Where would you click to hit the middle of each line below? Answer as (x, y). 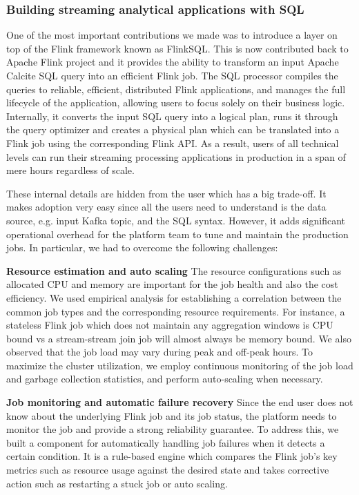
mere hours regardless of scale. (70, 170)
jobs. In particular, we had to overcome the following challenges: (142, 247)
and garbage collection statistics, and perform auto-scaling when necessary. (165, 379)
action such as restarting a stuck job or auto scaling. (117, 483)
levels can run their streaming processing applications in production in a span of (176, 156)
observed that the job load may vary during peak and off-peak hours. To (160, 352)
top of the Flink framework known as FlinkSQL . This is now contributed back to (177, 48)
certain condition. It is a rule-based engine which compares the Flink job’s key (172, 456)
